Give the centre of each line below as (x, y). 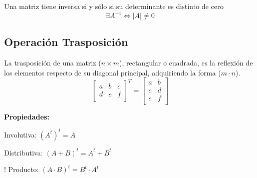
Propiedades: (27, 116)
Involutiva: (20, 134)
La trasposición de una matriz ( (53, 63)
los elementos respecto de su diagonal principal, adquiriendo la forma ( (112, 72)
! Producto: (22, 169)
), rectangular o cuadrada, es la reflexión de (186, 63)
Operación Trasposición (66, 42)
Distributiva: (24, 152)
